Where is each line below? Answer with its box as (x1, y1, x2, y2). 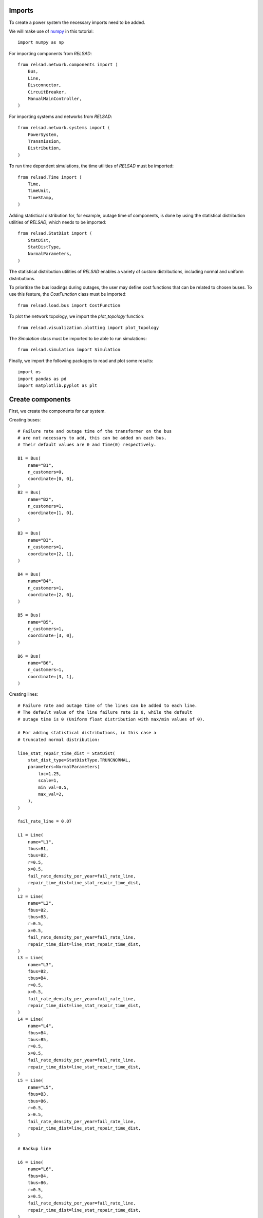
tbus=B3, (27, 914, 49, 919)
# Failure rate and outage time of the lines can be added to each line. (18, 703, 198, 708)
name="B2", (27, 496, 54, 502)
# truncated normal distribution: (18, 737, 100, 742)
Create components (9, 395, 71, 403)
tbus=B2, (27, 853, 49, 858)
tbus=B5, (27, 1037, 49, 1042)
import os (18, 369, 41, 375)
